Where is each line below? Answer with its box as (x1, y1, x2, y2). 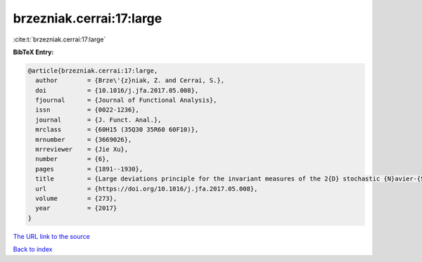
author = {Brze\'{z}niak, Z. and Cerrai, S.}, (35, 77, 225, 84)
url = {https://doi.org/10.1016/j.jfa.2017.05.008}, (35, 185, 258, 192)
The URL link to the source (13, 232, 91, 240)
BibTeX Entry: (13, 48, 54, 56)
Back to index (13, 245, 53, 254)
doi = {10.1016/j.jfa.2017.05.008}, (35, 86, 199, 94)
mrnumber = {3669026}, (35, 136, 132, 143)
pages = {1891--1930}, (35, 165, 143, 173)
